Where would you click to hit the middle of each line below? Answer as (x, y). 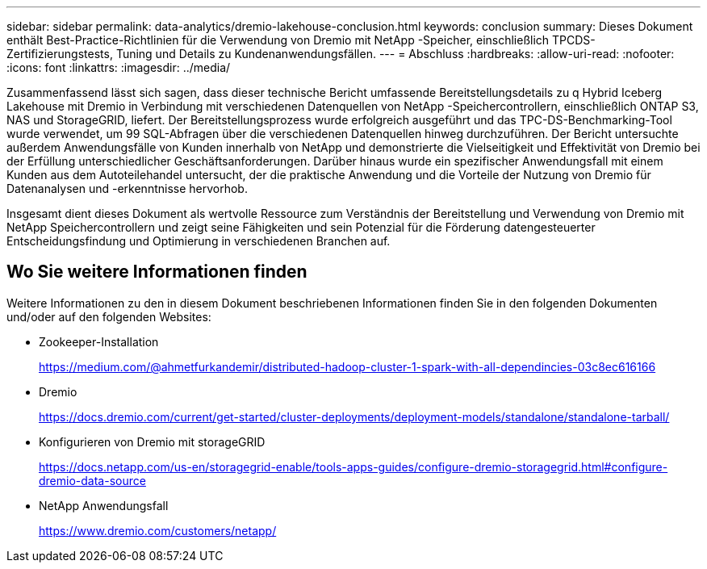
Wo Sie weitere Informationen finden (157, 272)
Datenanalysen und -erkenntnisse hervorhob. (127, 188)
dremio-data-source (92, 480)
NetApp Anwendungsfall (104, 505)
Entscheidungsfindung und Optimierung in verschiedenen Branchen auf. (199, 241)
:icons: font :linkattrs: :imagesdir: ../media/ (119, 67)
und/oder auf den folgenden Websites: (109, 316)
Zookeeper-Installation (99, 341)
